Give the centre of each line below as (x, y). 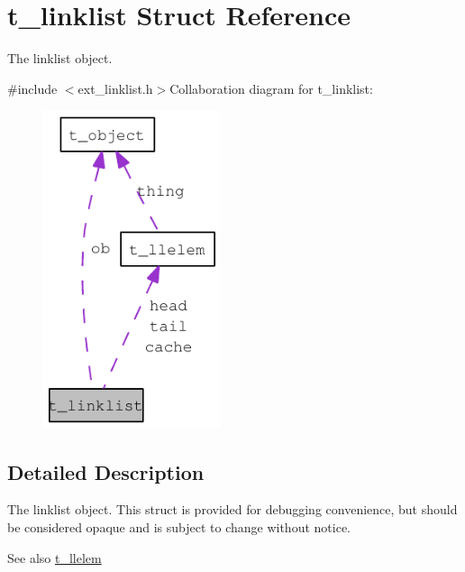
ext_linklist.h (115, 88)
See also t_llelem (55, 557)
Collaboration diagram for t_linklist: (271, 88)
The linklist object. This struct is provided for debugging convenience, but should (232, 509)
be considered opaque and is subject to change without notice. (179, 526)
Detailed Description (106, 471)
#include (32, 88)
